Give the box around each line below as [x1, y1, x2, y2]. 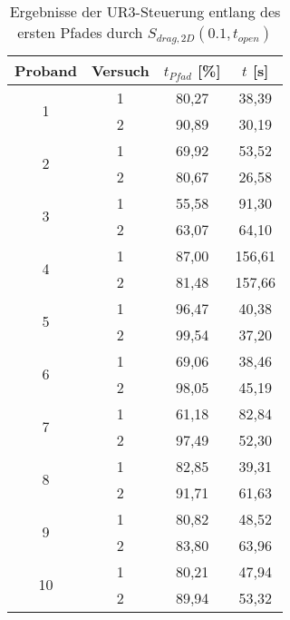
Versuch [91, 59, 150, 81]
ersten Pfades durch [17, 22, 143, 43]
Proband [14, 59, 77, 81]
